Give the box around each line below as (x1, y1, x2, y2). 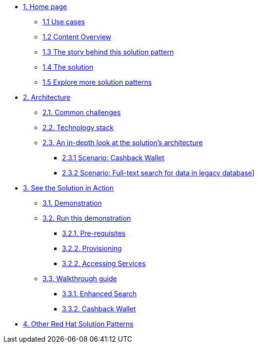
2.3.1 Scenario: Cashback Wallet (62, 154, 164, 162)
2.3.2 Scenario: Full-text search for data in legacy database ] (62, 169, 255, 177)
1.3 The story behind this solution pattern (42, 48, 174, 56)
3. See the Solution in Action (23, 184, 114, 192)
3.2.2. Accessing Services (62, 259, 146, 268)
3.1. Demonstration (42, 199, 102, 207)
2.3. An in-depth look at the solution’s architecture (42, 138, 203, 147)
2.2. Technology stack (42, 123, 114, 132)
